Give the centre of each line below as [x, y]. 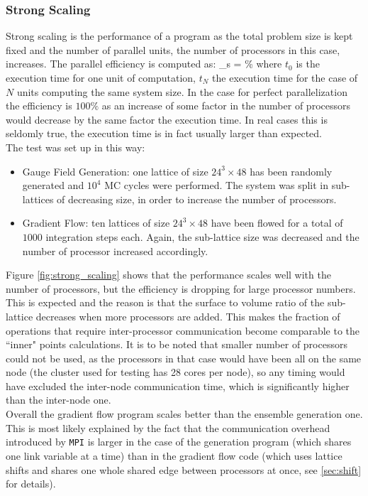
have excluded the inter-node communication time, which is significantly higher [178, 386]
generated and [53, 185]
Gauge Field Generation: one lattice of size [115, 171]
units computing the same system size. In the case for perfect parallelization [182, 91]
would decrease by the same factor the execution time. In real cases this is [167, 119]
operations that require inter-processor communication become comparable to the [183, 330]
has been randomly [291, 171]
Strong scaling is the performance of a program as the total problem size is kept [179, 36]
